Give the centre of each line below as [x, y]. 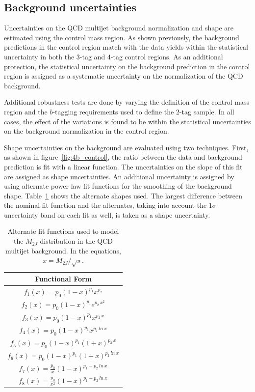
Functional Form [63, 279]
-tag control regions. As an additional [167, 56]
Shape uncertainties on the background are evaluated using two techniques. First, [126, 147]
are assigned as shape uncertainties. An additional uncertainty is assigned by [119, 176]
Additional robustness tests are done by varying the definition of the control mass [127, 102]
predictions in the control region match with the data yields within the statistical [126, 47]
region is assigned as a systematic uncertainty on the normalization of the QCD [124, 76]
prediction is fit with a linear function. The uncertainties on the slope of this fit [123, 166]
